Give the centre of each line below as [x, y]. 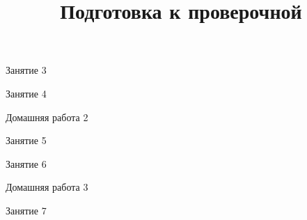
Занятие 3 [26, 70]
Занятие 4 [26, 93]
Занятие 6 [26, 163]
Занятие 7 [26, 210]
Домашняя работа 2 [47, 117]
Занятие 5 [26, 140]
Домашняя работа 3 [47, 187]
